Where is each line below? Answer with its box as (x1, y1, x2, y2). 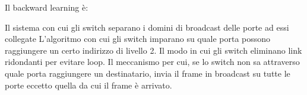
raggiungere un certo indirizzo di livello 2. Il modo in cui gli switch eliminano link (5, 44, 302, 56)
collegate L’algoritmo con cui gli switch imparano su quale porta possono (5, 32, 271, 45)
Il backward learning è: (5, 1, 88, 13)
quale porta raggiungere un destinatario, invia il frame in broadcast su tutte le (5, 67, 290, 79)
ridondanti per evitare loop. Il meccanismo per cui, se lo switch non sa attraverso (5, 55, 300, 68)
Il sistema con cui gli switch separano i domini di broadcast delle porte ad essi (5, 21, 289, 33)
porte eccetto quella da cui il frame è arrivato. (5, 78, 172, 91)
